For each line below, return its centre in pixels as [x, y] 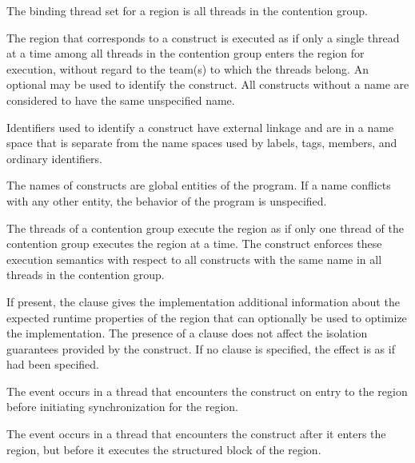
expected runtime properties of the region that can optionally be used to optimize [207, 317]
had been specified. [53, 364]
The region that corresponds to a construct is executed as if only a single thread [203, 37]
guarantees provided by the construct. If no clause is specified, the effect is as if [201, 348]
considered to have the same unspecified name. [121, 100]
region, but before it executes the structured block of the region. [164, 449]
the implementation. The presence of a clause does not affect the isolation [187, 333]
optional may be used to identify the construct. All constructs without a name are [208, 84]
